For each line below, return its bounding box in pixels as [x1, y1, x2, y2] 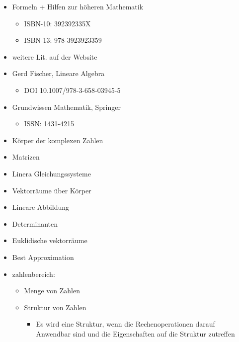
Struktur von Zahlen [24, 302, 86, 312]
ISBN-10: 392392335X [24, 18, 91, 28]
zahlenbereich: [12, 268, 55, 279]
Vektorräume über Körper [12, 185, 91, 195]
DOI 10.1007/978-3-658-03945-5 [24, 85, 121, 95]
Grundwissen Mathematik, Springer [12, 101, 121, 112]
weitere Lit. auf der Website [12, 51, 97, 62]
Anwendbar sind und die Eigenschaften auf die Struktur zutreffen [36, 328, 235, 339]
